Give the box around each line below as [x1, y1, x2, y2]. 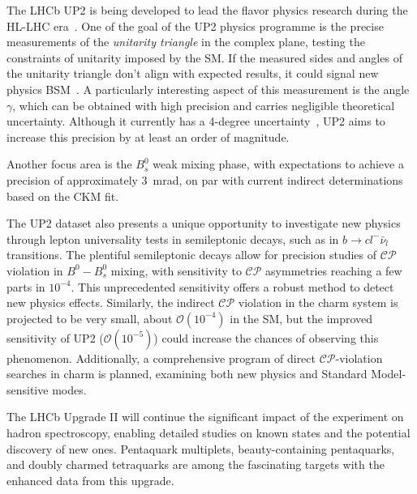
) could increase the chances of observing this [153, 329, 379, 346]
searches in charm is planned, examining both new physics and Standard [6, 365, 368, 382]
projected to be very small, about [6, 309, 173, 326]
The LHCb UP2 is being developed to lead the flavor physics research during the [6, 2, 408, 18]
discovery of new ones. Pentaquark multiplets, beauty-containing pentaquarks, [6, 440, 395, 457]
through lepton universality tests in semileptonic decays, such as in [6, 230, 339, 247]
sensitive [6, 381, 49, 398]
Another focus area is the [6, 155, 132, 172]
